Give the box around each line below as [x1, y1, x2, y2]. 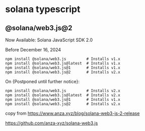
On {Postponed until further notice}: [5, 79, 80, 84]
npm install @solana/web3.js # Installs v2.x [5, 88, 121, 93]
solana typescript [5, 4, 81, 15]
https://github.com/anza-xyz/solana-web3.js [5, 120, 98, 126]
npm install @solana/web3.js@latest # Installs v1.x [5, 61, 121, 66]
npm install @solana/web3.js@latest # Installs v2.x [5, 93, 121, 98]
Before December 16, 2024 [5, 47, 61, 52]
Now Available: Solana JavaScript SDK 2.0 [5, 37, 93, 43]
